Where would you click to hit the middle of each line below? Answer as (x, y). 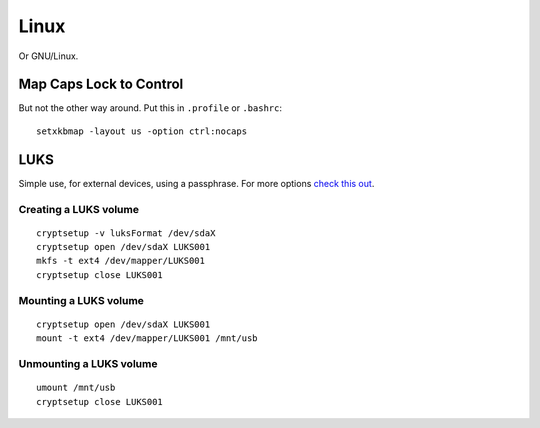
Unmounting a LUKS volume (88, 363)
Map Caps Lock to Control (101, 84)
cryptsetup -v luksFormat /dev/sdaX (126, 233)
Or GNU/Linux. (48, 56)
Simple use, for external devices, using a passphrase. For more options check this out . (196, 183)
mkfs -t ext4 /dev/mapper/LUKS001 (120, 261)
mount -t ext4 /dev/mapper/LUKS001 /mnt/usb (147, 338)
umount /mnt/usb (76, 388)
